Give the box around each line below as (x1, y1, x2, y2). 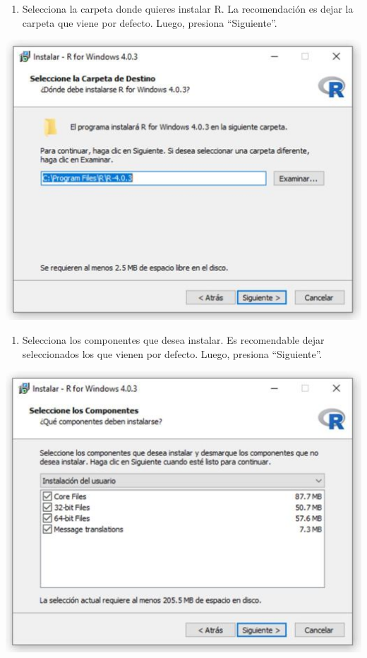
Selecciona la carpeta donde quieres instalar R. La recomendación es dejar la (22, 1, 354, 16)
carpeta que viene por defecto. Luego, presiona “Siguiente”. (22, 15, 277, 30)
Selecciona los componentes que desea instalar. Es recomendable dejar (22, 333, 325, 347)
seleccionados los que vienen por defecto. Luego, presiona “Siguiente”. (22, 346, 323, 361)
